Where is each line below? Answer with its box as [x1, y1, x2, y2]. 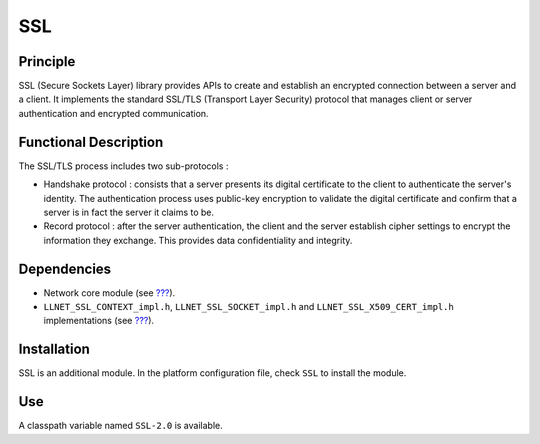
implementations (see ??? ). [43, 315, 155, 327]
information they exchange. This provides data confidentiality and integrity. [43, 234, 353, 246]
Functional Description [18, 133, 164, 150]
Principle [18, 53, 76, 70]
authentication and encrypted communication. [18, 107, 209, 119]
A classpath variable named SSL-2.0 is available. [18, 420, 224, 432]
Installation [18, 341, 90, 358]
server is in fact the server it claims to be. [43, 206, 215, 218]
